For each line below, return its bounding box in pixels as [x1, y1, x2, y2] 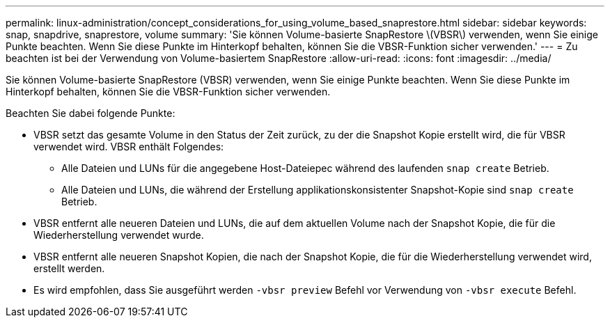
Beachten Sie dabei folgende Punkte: [6, 107, 175, 119]
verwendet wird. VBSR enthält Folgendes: [33, 141, 224, 152]
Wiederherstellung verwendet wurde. [33, 229, 204, 241]
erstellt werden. [33, 262, 105, 274]
